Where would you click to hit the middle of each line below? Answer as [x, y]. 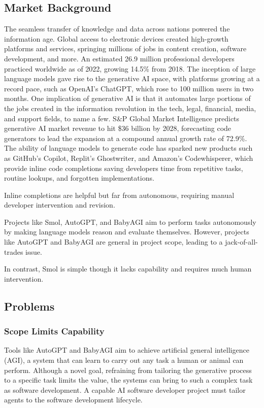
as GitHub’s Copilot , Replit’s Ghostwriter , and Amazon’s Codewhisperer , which [129, 158]
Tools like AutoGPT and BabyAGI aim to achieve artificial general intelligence [127, 350]
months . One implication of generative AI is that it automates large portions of [127, 98]
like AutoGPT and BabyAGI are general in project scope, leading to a [113, 242]
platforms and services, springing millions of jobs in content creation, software [125, 48]
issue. [34, 251]
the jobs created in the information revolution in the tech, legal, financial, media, [130, 108]
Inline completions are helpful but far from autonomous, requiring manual [119, 195]
